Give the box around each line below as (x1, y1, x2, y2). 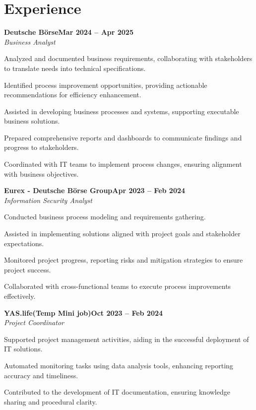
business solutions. (4, 116, 60, 126)
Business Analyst (4, 36, 56, 47)
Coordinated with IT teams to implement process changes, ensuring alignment (4, 159, 242, 169)
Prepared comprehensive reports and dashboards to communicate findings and (4, 132, 242, 142)
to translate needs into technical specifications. (4, 63, 146, 73)
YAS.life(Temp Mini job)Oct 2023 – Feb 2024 (4, 307, 163, 318)
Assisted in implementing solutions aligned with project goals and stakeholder (4, 228, 241, 239)
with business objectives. (4, 168, 79, 179)
